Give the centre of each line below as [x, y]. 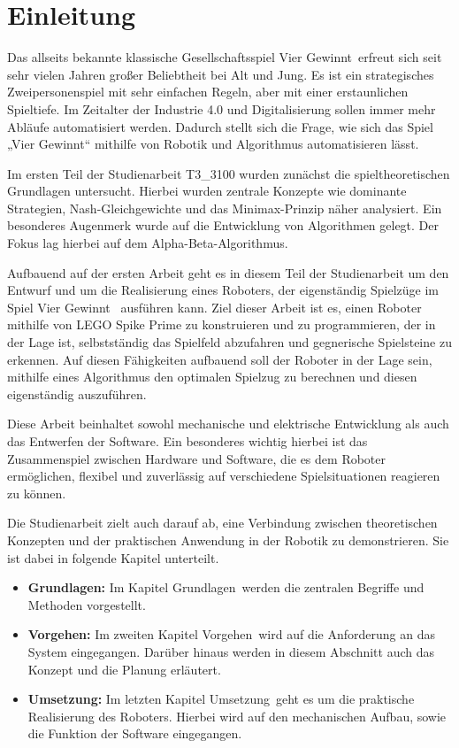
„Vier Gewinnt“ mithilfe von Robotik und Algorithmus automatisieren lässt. [213, 144]
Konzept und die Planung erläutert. [124, 669]
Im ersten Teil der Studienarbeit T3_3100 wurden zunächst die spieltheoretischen [229, 173]
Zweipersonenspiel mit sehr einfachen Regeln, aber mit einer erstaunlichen [208, 92]
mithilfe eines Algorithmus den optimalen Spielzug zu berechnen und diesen [212, 377]
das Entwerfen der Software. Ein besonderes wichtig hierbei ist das [187, 441]
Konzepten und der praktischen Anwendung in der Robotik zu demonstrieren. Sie [228, 540]
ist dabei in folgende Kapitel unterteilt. [113, 557]
